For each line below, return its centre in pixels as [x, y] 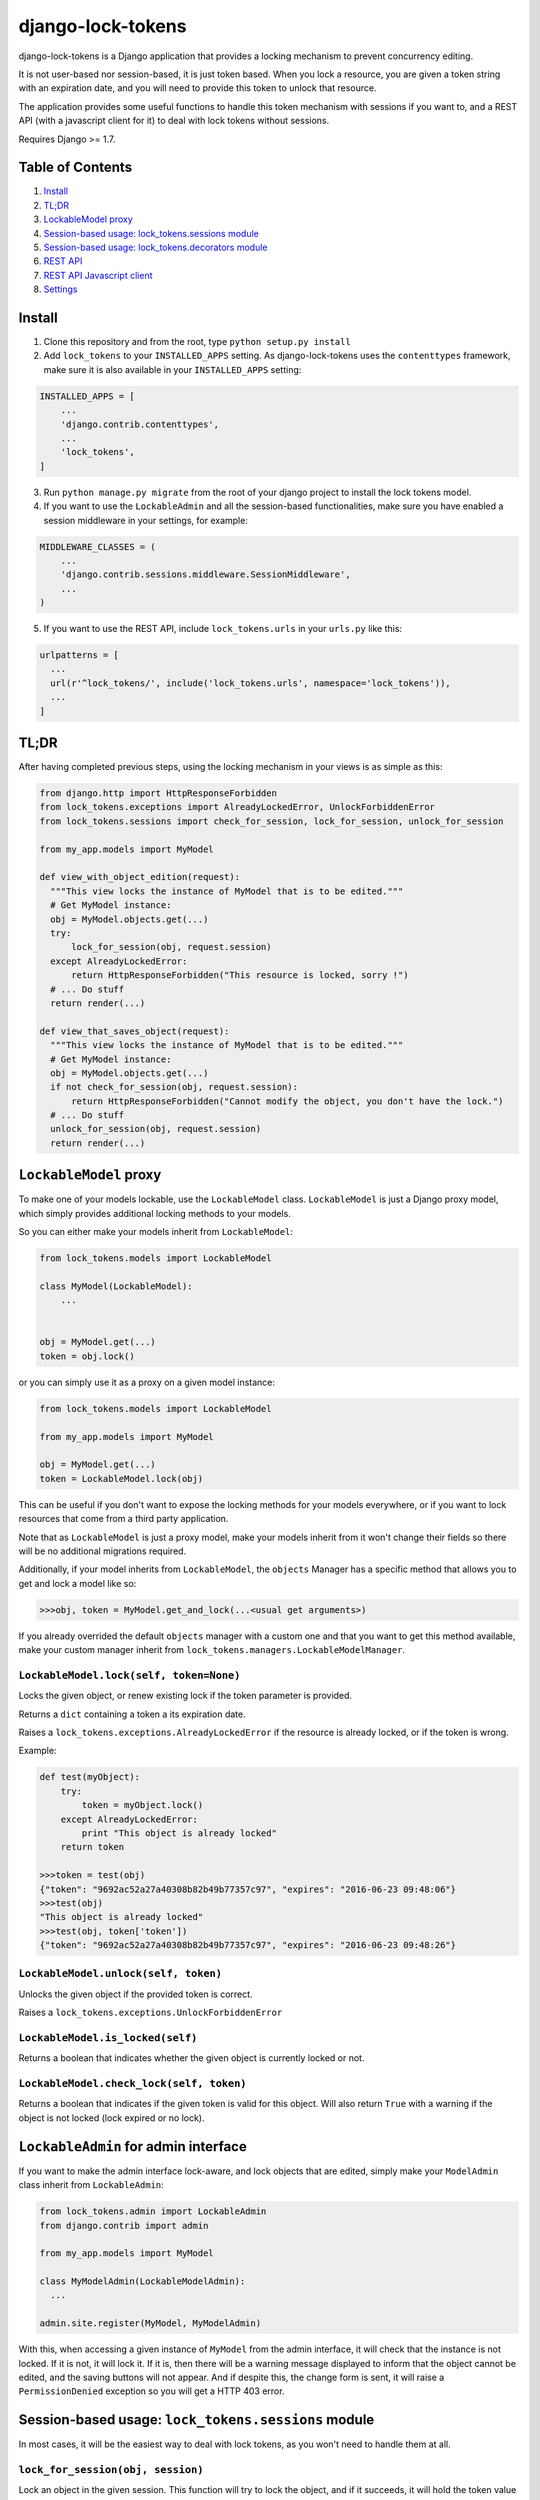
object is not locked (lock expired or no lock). [111, 2117]
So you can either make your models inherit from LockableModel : [156, 1232]
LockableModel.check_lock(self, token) [132, 2083]
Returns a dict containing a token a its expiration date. [132, 1714]
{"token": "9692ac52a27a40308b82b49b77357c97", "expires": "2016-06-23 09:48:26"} [248, 1945]
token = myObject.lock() [142, 1805]
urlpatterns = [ [79, 655]
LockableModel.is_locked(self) [108, 2037]
